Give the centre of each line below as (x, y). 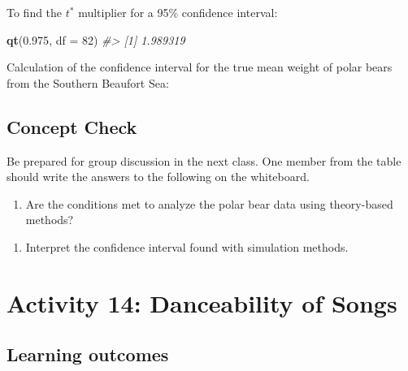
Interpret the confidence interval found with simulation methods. (187, 246)
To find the (35, 12)
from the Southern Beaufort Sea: (88, 82)
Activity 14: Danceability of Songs (202, 302)
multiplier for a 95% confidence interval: (178, 12)
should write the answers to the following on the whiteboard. (158, 177)
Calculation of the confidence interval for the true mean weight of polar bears (200, 67)
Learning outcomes (88, 354)
